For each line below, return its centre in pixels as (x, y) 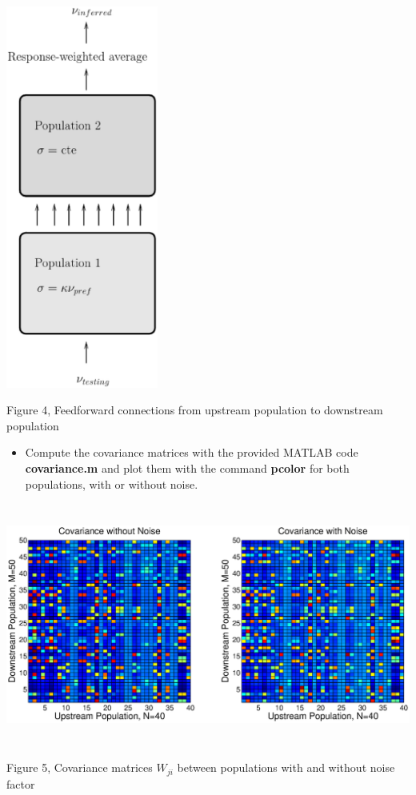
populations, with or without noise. (112, 483)
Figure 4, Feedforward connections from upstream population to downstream (195, 410)
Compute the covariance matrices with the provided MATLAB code (192, 452)
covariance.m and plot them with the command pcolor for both (187, 467)
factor (21, 783)
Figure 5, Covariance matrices (80, 767)
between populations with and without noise (286, 767)
